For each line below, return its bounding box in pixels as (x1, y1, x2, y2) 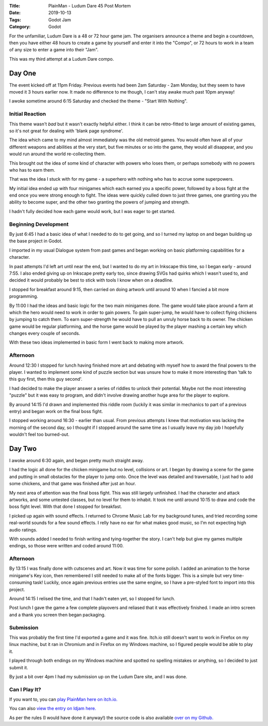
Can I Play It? (9, 686, 42, 693)
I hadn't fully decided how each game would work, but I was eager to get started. (9, 208, 176, 214)
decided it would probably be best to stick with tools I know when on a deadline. (9, 277, 174, 283)
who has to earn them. (9, 167, 56, 173)
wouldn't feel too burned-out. (9, 431, 69, 437)
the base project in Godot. (9, 238, 63, 244)
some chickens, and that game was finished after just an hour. (9, 481, 136, 487)
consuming (9, 580, 32, 586)
